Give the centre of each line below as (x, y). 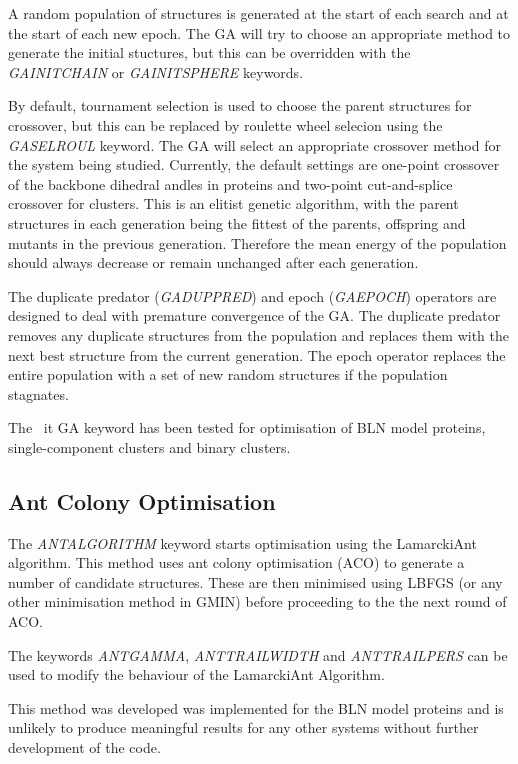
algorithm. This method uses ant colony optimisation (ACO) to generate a (236, 562)
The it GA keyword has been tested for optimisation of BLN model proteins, (247, 427)
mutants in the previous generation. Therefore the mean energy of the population (257, 242)
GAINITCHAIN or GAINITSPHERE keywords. (156, 71)
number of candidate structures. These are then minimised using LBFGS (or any (255, 581)
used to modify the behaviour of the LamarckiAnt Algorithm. (196, 674)
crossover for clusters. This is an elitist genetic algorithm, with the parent (233, 203)
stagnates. (38, 393)
